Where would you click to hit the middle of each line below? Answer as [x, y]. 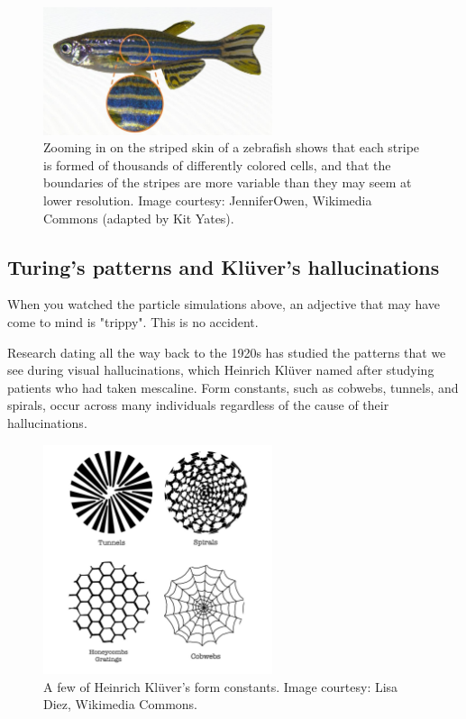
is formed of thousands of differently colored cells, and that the [217, 164]
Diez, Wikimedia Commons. [120, 704]
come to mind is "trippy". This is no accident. [133, 321]
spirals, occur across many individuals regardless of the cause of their [198, 405]
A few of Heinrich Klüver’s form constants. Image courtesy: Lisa [221, 686]
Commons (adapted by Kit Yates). [139, 218]
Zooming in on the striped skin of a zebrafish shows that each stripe [232, 147]
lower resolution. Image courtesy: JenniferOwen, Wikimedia [208, 200]
